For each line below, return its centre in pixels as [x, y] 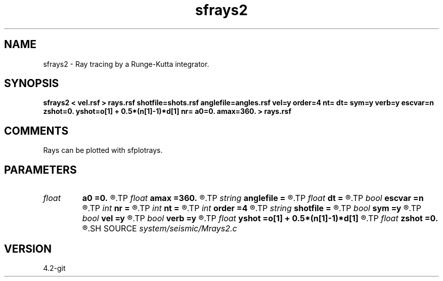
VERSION [28, 249]
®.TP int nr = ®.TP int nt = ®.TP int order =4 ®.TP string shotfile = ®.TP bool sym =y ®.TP [252, 208]
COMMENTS [36, 131]
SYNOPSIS [32, 84]
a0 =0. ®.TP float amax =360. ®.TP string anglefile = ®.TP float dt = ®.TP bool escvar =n [253, 198]
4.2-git [54, 268]
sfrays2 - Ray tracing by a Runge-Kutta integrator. [126, 64]
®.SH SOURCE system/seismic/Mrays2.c [160, 229]
